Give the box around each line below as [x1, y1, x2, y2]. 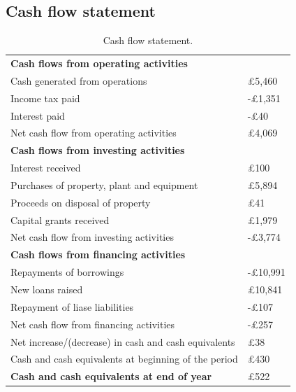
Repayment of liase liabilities [10, 299, 134, 314]
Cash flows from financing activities [10, 247, 186, 262]
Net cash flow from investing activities [10, 230, 174, 244]
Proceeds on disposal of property [10, 195, 151, 209]
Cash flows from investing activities [10, 143, 185, 157]
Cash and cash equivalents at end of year [10, 369, 212, 384]
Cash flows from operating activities [10, 56, 188, 71]
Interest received [10, 160, 81, 175]
